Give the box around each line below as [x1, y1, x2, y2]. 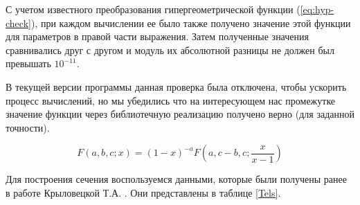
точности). [6, 120, 50, 134]
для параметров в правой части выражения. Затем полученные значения [6, 29, 309, 44]
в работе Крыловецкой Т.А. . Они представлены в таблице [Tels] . [6, 185, 281, 199]
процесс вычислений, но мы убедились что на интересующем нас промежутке [6, 93, 336, 107]
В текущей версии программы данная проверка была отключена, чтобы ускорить [6, 79, 347, 93]
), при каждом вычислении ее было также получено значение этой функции [30, 15, 351, 30]
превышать [6, 56, 51, 71]
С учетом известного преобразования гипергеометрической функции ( [6, 2, 300, 16]
